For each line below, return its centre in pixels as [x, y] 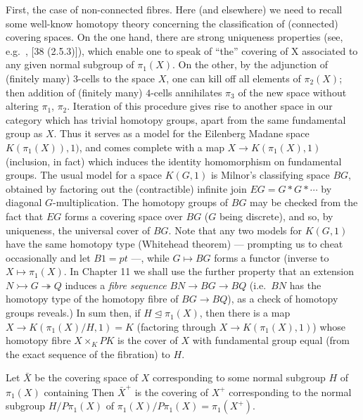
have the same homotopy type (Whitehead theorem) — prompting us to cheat [174, 244]
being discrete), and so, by [276, 216]
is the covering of [172, 392]
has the [305, 285]
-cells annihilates [186, 92]
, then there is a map [245, 313]
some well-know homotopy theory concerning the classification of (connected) [172, 23]
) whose [329, 326]
